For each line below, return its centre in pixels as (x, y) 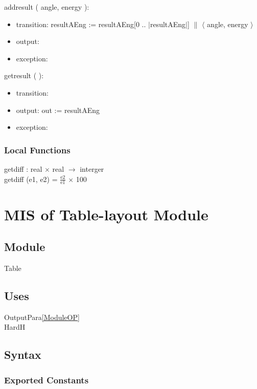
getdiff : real (23, 168)
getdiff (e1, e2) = (31, 179)
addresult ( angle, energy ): (47, 7)
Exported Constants (46, 380)
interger (92, 168)
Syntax (23, 354)
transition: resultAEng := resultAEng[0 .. (81, 24)
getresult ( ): (24, 75)
